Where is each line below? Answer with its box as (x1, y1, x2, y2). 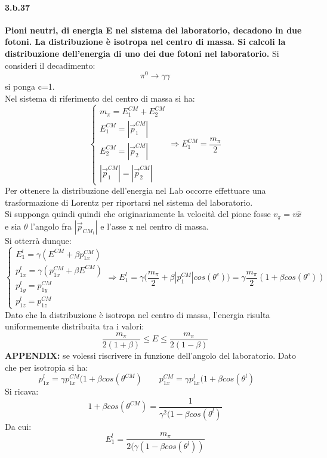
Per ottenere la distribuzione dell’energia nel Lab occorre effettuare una (5, 184, 266, 197)
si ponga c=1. (5, 80, 55, 93)
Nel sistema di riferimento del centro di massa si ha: (5, 91, 195, 104)
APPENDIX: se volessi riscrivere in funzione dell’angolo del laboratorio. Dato (5, 349, 296, 362)
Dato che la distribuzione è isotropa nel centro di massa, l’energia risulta (5, 308, 270, 320)
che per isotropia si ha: (5, 361, 88, 373)
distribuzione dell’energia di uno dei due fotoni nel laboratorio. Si (5, 47, 279, 59)
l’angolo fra (30, 219, 72, 232)
